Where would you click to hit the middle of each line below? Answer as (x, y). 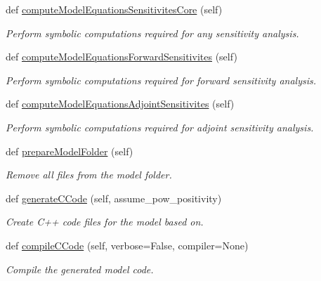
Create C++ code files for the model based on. (105, 222)
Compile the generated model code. (80, 269)
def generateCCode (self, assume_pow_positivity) (114, 198)
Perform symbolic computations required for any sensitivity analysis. (152, 33)
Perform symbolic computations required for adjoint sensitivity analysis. (160, 127)
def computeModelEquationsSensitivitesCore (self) (114, 9)
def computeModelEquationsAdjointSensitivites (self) (120, 104)
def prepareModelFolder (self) (70, 151)
